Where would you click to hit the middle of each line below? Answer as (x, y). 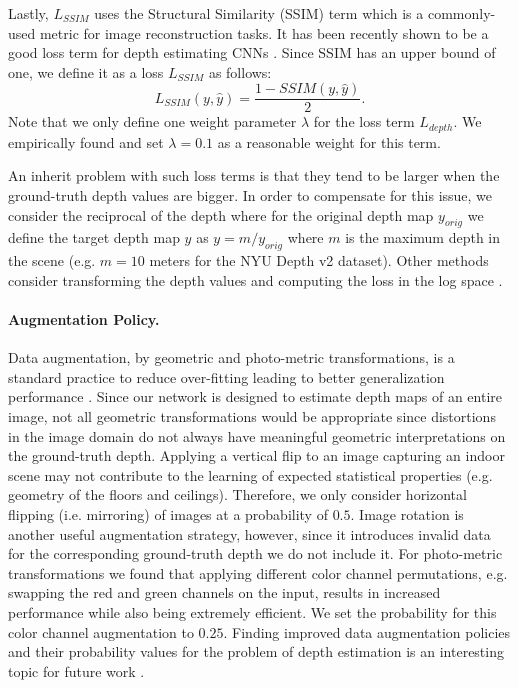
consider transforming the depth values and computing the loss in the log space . (255, 279)
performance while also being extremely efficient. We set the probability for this (252, 611)
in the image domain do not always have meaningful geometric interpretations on (257, 435)
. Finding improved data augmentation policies (367, 631)
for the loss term (364, 121)
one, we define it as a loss (86, 71)
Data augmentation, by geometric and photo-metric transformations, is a (231, 357)
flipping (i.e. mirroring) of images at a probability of (168, 514)
